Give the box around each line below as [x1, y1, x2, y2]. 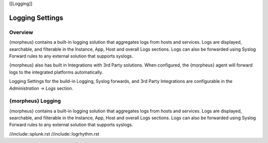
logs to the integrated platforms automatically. [9, 69, 104, 75]
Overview [9, 29, 33, 36]
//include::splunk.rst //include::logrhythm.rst [9, 131, 99, 137]
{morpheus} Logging [9, 97, 61, 104]
